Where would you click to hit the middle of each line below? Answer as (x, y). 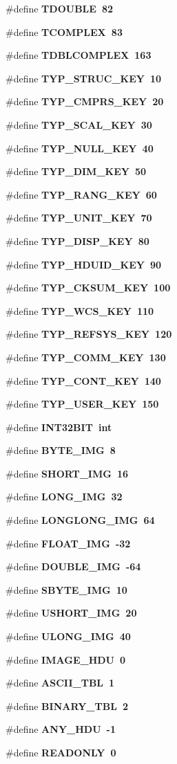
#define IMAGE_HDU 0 (66, 659)
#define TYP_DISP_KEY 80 (77, 240)
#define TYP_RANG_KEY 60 (81, 194)
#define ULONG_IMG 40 (68, 636)
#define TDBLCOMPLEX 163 (79, 55)
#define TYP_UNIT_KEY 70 (79, 218)
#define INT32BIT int (59, 427)
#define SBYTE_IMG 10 (66, 589)
